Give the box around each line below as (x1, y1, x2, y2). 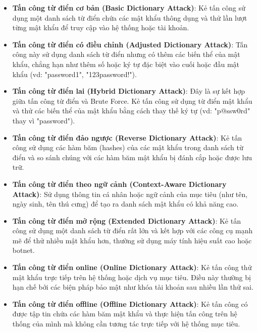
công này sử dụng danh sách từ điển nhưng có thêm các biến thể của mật (12, 49, 240, 59)
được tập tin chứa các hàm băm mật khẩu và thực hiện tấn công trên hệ (12, 308, 237, 319)
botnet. (12, 245, 35, 255)
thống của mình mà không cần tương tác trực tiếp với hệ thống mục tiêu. (12, 318, 240, 329)
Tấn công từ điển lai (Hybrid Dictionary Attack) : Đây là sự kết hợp (12, 86, 245, 96)
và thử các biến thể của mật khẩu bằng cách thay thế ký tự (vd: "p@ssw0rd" (12, 105, 250, 116)
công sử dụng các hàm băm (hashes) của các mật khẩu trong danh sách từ (12, 142, 243, 153)
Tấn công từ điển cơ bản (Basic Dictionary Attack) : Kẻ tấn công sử (12, 3, 245, 13)
